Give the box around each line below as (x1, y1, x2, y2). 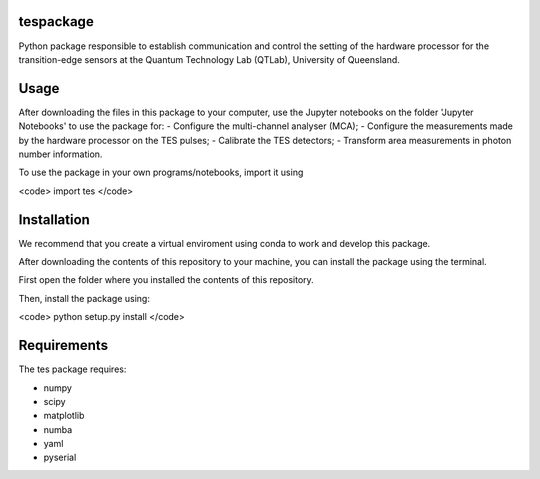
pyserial (43, 451, 77, 464)
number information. (18, 148, 103, 160)
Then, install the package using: (18, 292, 150, 304)
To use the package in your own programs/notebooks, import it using (18, 166, 304, 179)
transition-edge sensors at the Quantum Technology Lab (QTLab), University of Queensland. (18, 53, 400, 65)
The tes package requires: (18, 363, 127, 375)
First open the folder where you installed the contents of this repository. (18, 274, 314, 286)
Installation (18, 211, 90, 228)
